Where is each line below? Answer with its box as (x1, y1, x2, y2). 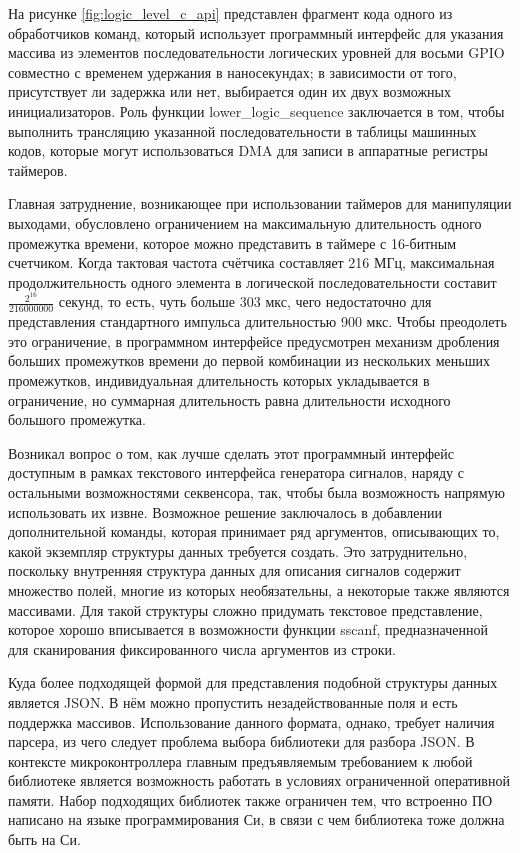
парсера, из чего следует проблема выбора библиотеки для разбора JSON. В (8, 731, 475, 752)
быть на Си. (8, 829, 81, 850)
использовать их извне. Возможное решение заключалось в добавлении (8, 501, 443, 522)
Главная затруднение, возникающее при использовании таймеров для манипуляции (8, 193, 512, 214)
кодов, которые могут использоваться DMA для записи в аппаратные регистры (8, 140, 488, 161)
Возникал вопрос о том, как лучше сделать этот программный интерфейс (8, 442, 454, 463)
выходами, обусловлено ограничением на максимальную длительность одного (8, 212, 482, 233)
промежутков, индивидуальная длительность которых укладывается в (8, 370, 430, 390)
